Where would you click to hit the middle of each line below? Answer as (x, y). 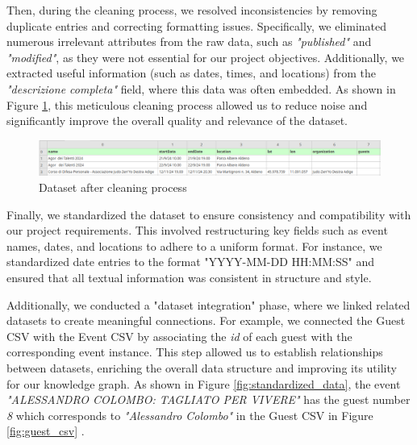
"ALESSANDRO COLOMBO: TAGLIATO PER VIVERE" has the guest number (208, 399)
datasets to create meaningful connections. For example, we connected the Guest (206, 320)
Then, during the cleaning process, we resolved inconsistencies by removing (192, 10)
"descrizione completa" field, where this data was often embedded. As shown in (201, 88)
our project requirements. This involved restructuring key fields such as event (197, 230)
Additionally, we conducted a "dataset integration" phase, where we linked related (208, 304)
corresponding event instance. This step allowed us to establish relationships (195, 352)
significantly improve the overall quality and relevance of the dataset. (177, 121)
